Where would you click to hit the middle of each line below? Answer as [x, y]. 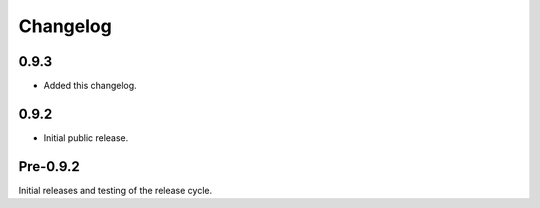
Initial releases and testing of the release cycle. [115, 190]
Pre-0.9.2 [49, 166]
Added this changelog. [90, 86]
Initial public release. [86, 137]
